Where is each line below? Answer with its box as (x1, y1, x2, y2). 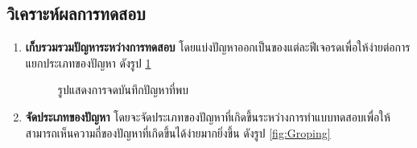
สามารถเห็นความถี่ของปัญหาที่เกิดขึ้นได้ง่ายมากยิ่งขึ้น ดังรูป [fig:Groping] (25, 124, 331, 141)
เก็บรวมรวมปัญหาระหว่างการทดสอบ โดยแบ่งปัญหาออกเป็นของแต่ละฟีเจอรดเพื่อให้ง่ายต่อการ (25, 39, 411, 55)
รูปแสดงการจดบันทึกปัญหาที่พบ (57, 81, 189, 98)
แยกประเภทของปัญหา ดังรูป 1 (25, 54, 151, 71)
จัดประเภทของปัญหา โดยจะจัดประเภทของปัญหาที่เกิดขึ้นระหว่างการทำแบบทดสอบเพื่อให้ (25, 108, 390, 125)
